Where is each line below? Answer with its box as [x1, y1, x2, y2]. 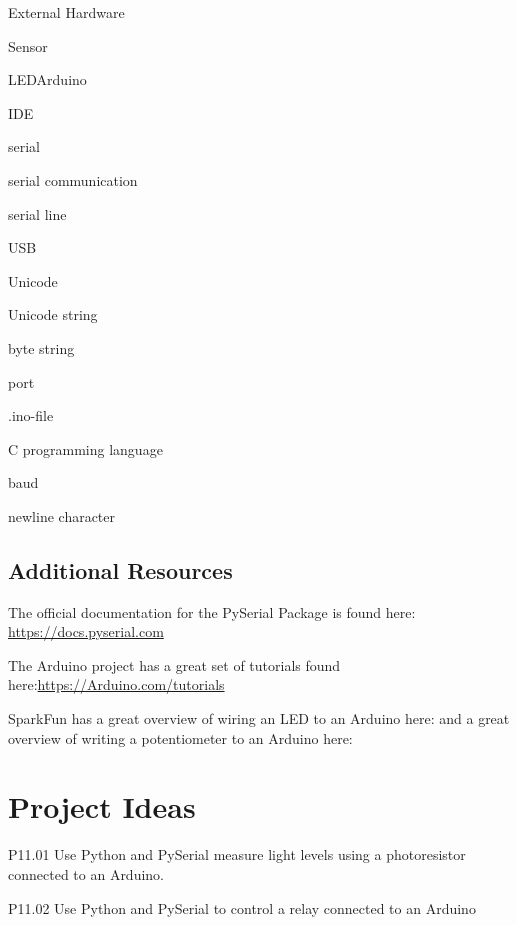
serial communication [8, 169, 138, 190]
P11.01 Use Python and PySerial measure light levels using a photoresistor [8, 844, 466, 865]
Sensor [8, 35, 48, 56]
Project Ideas [8, 786, 196, 827]
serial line [8, 203, 67, 224]
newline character [8, 505, 116, 526]
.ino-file [8, 405, 54, 426]
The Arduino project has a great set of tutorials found [8, 654, 341, 675]
